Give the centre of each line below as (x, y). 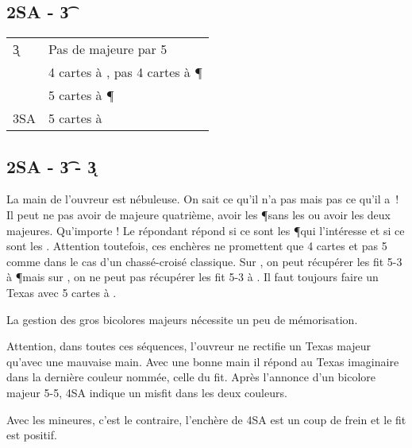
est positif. (32, 435)
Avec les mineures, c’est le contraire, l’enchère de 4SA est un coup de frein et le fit (206, 419)
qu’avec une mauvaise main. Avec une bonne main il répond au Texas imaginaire (203, 361)
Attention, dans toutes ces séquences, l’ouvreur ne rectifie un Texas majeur (189, 346)
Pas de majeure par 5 (108, 49)
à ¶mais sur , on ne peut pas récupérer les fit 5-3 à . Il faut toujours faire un (193, 277)
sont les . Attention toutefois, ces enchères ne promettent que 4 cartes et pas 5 (197, 246)
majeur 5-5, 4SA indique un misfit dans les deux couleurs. (147, 392)
